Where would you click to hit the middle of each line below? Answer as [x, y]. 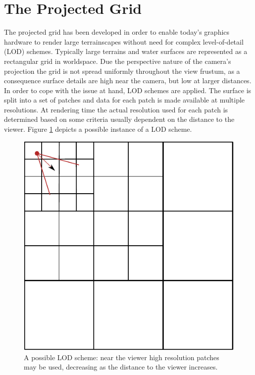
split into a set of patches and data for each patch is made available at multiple [125, 100]
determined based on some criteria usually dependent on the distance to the [119, 119]
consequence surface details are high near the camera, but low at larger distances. [128, 80]
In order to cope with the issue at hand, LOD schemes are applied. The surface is [128, 90]
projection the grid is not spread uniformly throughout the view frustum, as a [122, 71]
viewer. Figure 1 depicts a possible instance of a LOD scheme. [98, 129]
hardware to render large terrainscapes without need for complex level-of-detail [124, 41]
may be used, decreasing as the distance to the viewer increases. [121, 367]
